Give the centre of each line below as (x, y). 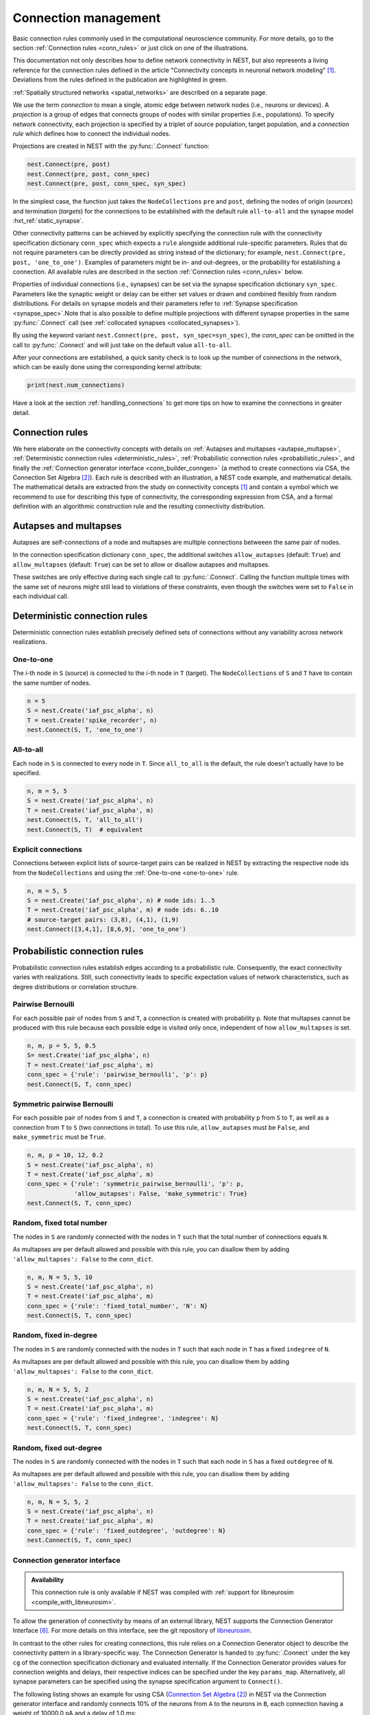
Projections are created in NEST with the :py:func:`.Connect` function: (111, 146)
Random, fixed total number (60, 1223)
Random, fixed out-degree (58, 1447)
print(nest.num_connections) (76, 385)
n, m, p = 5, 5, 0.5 (61, 1046)
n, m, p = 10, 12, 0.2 (65, 1155)
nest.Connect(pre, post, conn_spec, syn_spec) (107, 184)
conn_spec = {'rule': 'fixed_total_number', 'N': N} (118, 1306)
